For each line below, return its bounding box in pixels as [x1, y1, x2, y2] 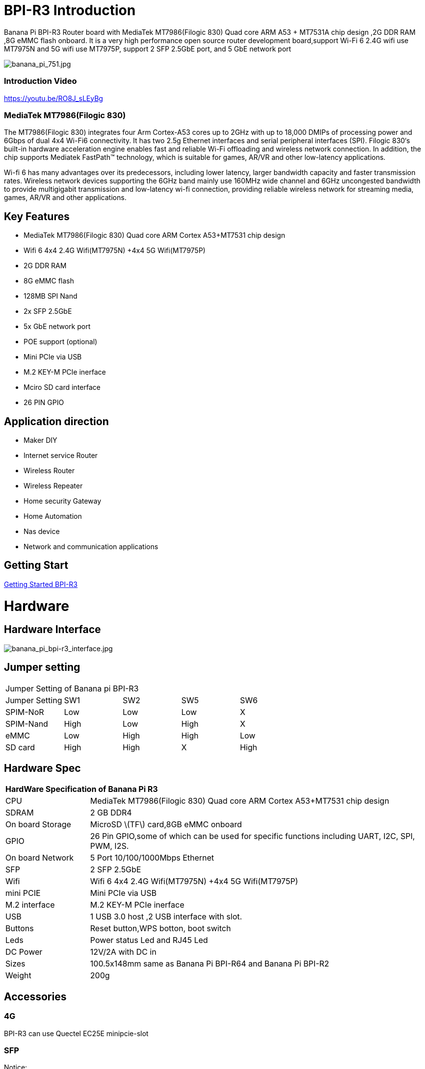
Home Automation [24, 511, 82, 520]
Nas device [24, 527, 60, 535]
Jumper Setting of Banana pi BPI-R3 [5, 683, 139, 693]
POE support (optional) [24, 337, 98, 346]
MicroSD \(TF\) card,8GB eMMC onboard [90, 819, 242, 830]
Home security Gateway [24, 496, 102, 505]
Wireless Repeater [24, 481, 83, 490]
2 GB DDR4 [90, 808, 132, 818]
